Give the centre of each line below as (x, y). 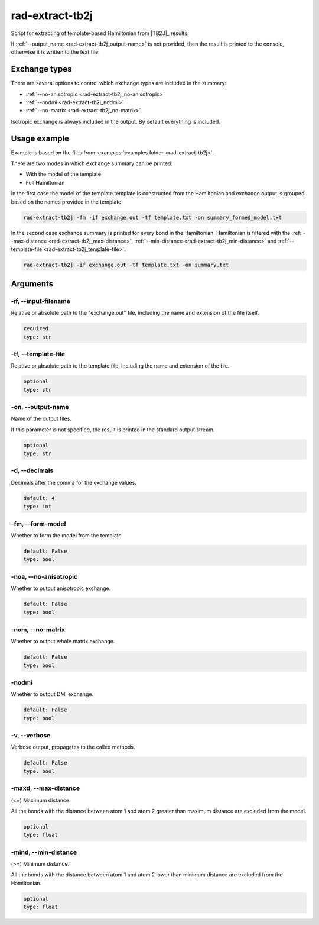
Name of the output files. (41, 419)
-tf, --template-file (38, 354)
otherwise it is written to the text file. (56, 52)
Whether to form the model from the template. (67, 535)
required (36, 329)
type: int (38, 507)
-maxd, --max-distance (45, 788)
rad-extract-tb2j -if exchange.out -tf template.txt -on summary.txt (126, 265)
